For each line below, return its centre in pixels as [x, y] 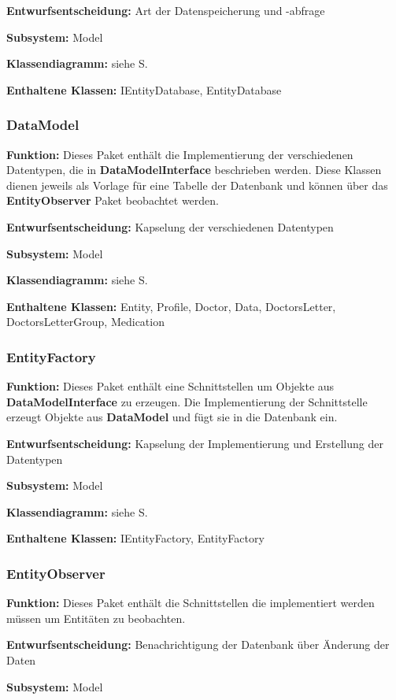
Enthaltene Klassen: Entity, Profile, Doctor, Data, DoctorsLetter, [171, 306]
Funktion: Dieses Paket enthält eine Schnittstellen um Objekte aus [170, 386]
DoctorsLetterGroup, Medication [85, 322]
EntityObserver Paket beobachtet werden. [113, 200]
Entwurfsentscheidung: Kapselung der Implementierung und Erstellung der [195, 443]
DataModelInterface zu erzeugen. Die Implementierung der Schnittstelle [187, 401]
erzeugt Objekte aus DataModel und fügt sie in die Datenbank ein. [172, 417]
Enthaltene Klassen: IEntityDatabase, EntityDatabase [144, 89]
